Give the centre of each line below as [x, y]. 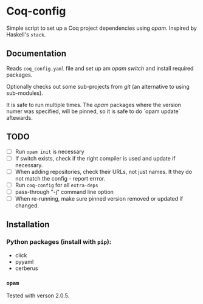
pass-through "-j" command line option [64, 192]
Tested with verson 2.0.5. [38, 295]
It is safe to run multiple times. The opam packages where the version [94, 105]
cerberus [26, 268]
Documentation [36, 54]
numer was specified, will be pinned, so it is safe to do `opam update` [93, 111]
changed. [27, 206]
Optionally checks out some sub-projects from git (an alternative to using [98, 86]
